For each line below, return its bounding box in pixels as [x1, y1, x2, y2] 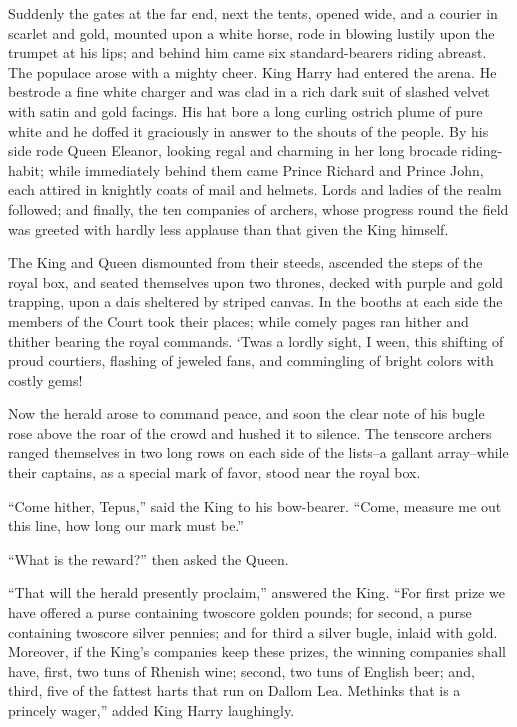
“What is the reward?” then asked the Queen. [8, 548, 289, 569]
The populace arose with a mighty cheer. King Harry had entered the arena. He [8, 61, 497, 82]
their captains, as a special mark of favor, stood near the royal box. [8, 462, 421, 483]
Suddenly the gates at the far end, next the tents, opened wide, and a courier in [8, 3, 498, 23]
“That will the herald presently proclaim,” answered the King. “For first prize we [8, 582, 505, 603]
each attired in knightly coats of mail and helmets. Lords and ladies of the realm [8, 179, 502, 200]
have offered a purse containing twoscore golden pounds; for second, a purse [8, 602, 472, 623]
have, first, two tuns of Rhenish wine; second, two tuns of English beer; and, [8, 660, 475, 681]
